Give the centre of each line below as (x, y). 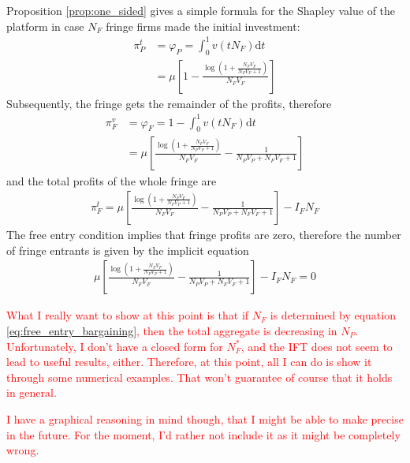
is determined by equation (333, 315)
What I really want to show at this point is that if (128, 315)
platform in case (45, 26)
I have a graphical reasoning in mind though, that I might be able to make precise (205, 418)
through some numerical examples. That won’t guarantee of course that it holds (199, 377)
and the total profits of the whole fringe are (112, 180)
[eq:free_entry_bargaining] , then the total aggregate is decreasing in (172, 330)
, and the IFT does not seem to (317, 346)
